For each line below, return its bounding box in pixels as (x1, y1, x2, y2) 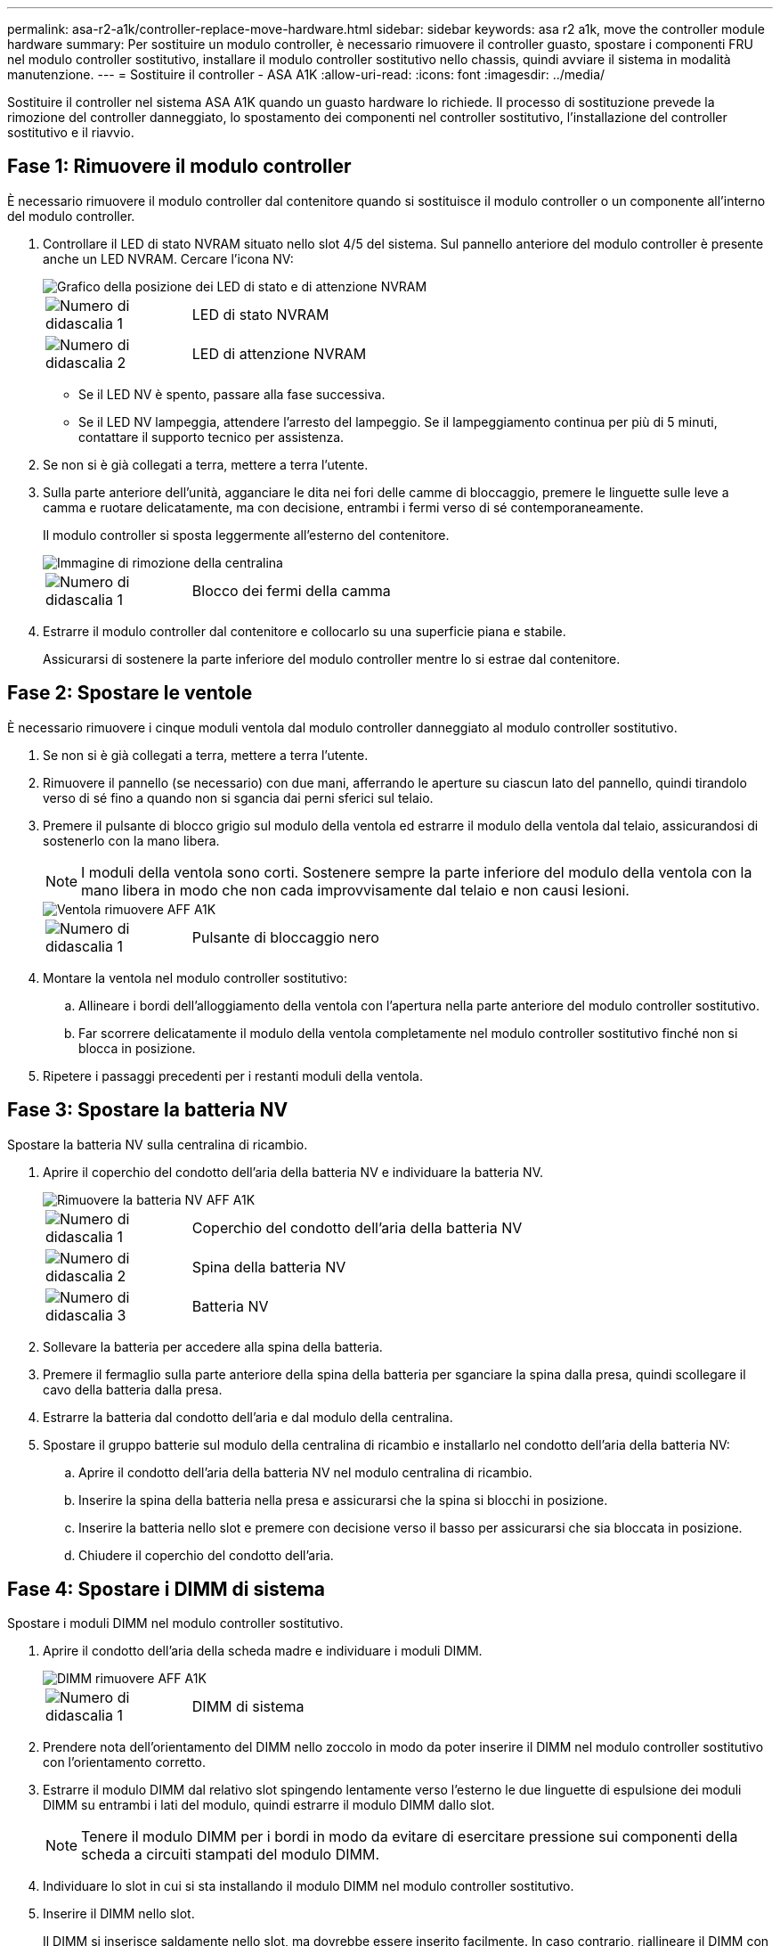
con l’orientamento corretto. (43, 1754, 206, 1770)
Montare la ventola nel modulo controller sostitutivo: (43, 969, 348, 985)
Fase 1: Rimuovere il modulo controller (7, 155, 352, 178)
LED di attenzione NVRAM (191, 344, 367, 363)
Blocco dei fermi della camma (191, 581, 391, 600)
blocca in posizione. (78, 1040, 196, 1056)
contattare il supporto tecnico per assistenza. (78, 429, 345, 445)
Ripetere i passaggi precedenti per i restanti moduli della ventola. (43, 1067, 424, 1083)
